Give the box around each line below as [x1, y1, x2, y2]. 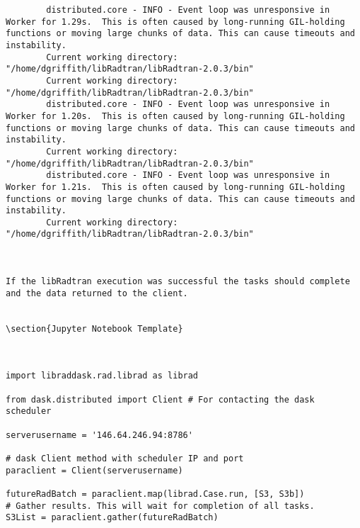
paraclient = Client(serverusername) [6, 465, 183, 476]
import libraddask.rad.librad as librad [6, 371, 199, 381]
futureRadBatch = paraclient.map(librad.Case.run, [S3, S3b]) [6, 488, 305, 499]
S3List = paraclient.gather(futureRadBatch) [6, 512, 219, 523]
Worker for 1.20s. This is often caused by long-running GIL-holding [6, 111, 345, 121]
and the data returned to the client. [6, 288, 188, 298]
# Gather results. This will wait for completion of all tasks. [6, 500, 315, 511]
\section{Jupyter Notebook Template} [6, 323, 183, 334]
